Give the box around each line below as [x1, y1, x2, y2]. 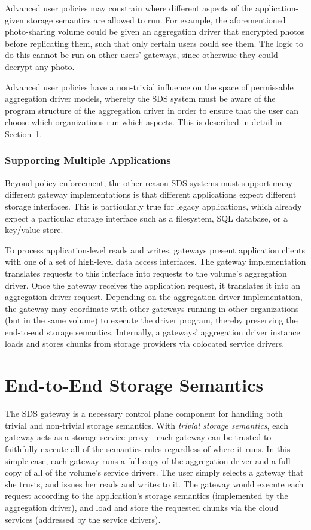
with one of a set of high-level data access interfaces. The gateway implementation [5, 255, 306, 268]
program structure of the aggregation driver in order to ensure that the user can [5, 104, 299, 116]
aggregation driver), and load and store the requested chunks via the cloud [5, 501, 279, 513]
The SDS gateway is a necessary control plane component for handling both [5, 407, 283, 420]
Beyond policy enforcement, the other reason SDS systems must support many [5, 176, 293, 189]
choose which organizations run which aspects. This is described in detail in [5, 116, 282, 128]
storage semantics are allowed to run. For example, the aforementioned [26, 13, 286, 26]
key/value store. [5, 223, 63, 236]
